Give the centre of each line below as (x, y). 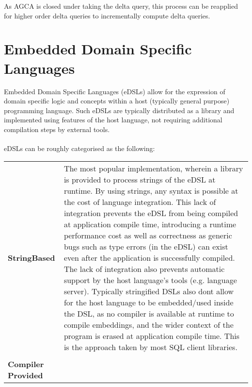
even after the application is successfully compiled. (149, 257)
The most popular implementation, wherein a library (153, 168)
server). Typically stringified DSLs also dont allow (149, 291)
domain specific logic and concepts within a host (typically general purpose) (117, 101)
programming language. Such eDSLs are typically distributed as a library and (119, 110)
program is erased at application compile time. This (152, 336)
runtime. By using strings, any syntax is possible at (151, 190)
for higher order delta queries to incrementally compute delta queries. (107, 15)
